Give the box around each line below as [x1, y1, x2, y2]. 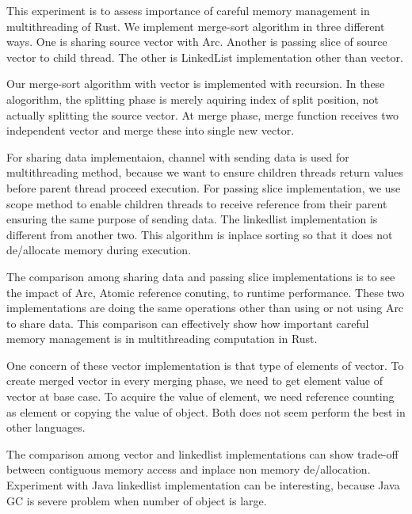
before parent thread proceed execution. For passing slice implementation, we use [6, 179, 401, 196]
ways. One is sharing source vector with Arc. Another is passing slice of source [6, 33, 387, 50]
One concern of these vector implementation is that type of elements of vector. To [6, 356, 404, 373]
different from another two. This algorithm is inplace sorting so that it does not [6, 226, 393, 242]
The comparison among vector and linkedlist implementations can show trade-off [6, 445, 399, 462]
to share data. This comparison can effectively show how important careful [6, 314, 369, 331]
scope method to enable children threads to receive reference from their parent [6, 195, 387, 211]
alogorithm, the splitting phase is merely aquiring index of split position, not [6, 90, 379, 107]
